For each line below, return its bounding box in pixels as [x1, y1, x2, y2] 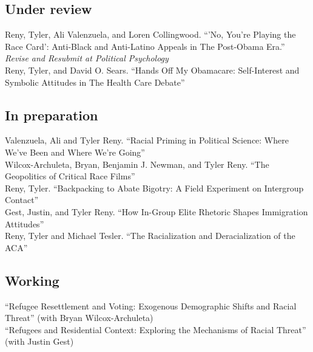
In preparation [5, 105, 98, 124]
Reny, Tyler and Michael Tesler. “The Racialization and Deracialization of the [5, 229, 295, 242]
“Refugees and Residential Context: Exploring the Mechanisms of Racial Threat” [5, 323, 306, 336]
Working [5, 271, 59, 289]
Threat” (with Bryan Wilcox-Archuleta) [5, 311, 153, 324]
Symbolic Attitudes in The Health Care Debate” [5, 75, 185, 88]
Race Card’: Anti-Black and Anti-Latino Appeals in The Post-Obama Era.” [5, 40, 285, 52]
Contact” [5, 193, 39, 206]
